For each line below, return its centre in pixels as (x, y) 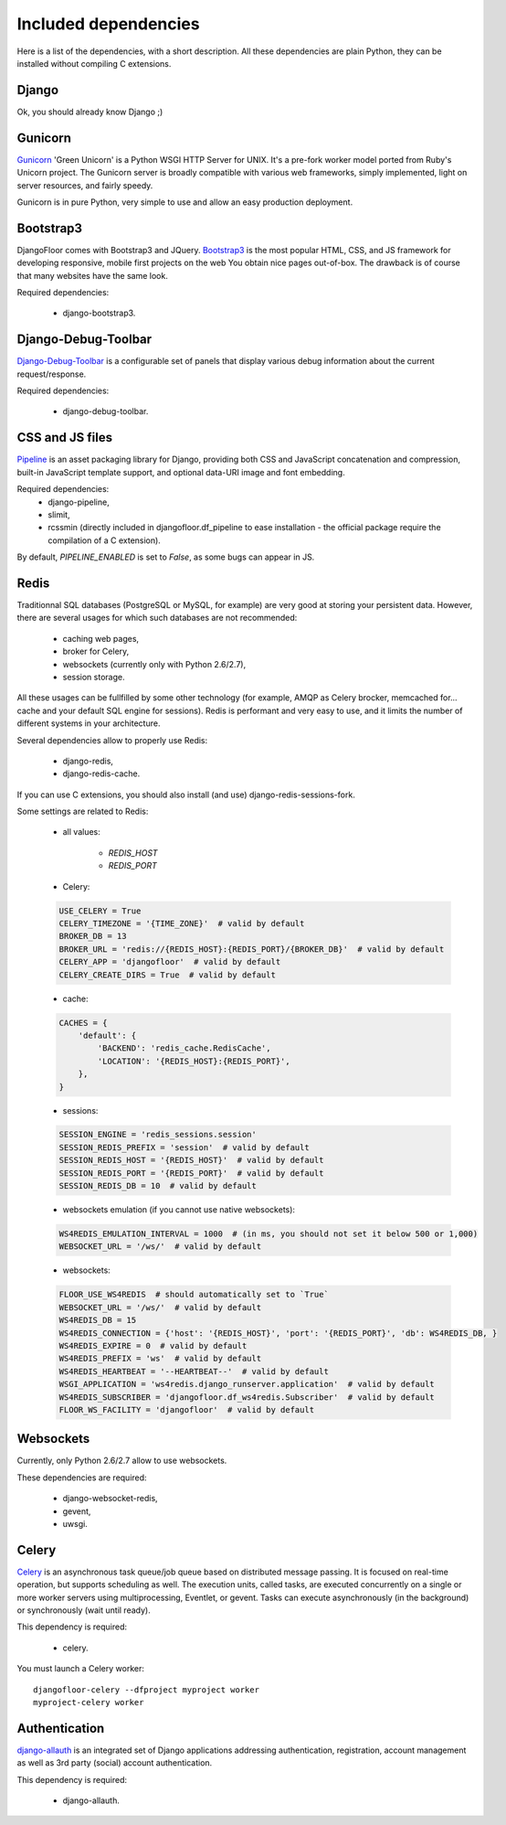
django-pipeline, (79, 502)
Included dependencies (108, 24)
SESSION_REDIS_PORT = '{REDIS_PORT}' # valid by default (191, 1173)
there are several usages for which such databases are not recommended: (157, 618)
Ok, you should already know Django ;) (90, 112)
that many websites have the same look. (92, 275)
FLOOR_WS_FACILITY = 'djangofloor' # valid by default (187, 1409)
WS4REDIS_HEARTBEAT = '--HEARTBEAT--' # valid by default (194, 1371)
